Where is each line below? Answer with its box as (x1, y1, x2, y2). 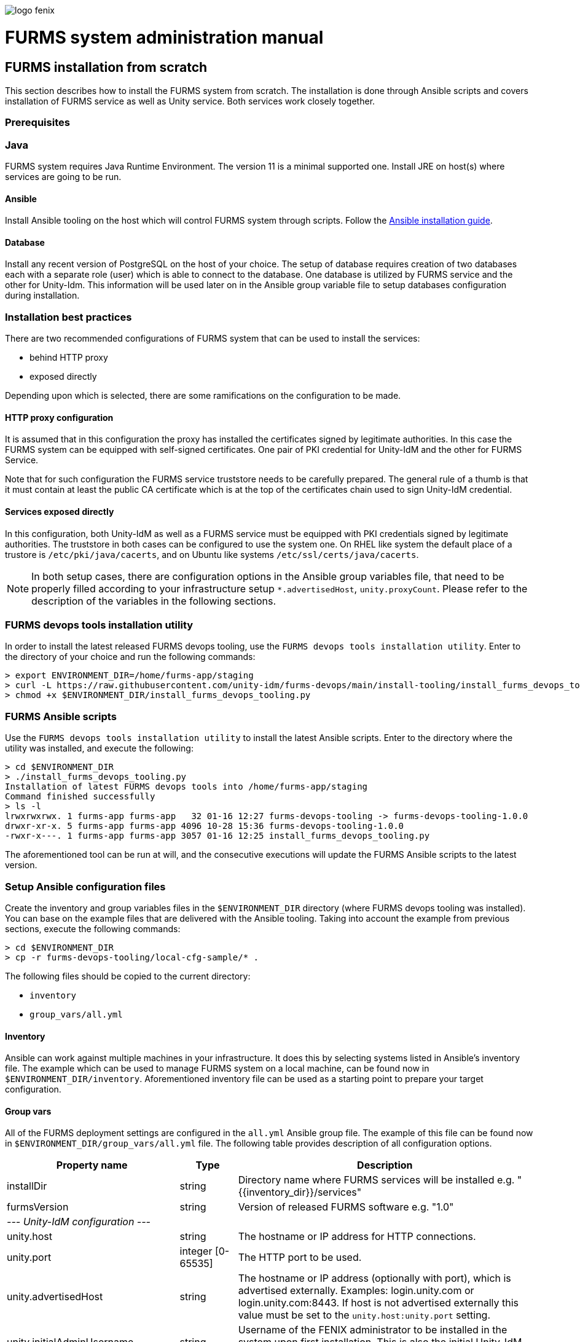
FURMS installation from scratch (5, 59, 208, 75)
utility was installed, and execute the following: (5, 743, 194, 754)
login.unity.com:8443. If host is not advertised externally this (238, 1297, 519, 1309)
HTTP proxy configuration (5, 412, 114, 423)
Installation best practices (5, 310, 132, 323)
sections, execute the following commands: (5, 923, 181, 934)
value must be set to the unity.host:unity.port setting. (238, 1309, 491, 1322)
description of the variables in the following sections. (31, 594, 276, 607)
